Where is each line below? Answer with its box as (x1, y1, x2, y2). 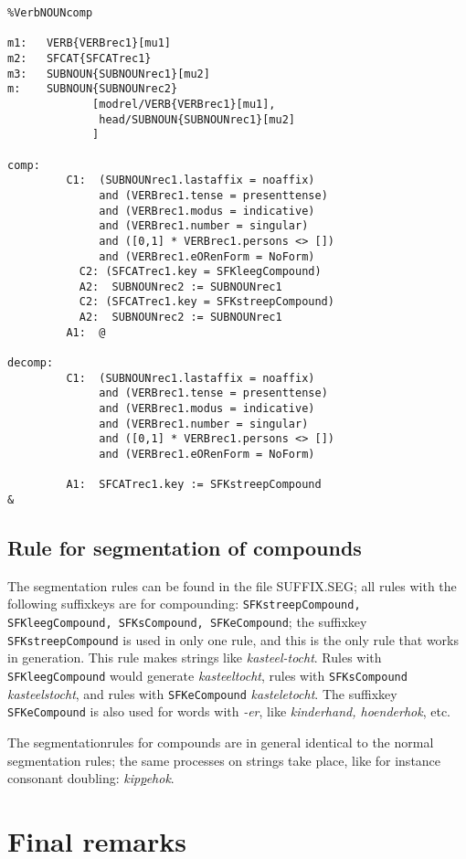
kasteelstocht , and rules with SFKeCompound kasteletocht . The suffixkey (7, 684, 397, 703)
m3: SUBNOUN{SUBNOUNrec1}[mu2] (7, 67, 210, 80)
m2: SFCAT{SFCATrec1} (7, 51, 152, 65)
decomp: (7, 356, 54, 370)
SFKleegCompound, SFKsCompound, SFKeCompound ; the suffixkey (7, 612, 367, 631)
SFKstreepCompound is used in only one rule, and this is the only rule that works (7, 630, 459, 649)
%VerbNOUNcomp (7, 6, 93, 19)
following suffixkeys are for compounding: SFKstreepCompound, (7, 594, 361, 613)
